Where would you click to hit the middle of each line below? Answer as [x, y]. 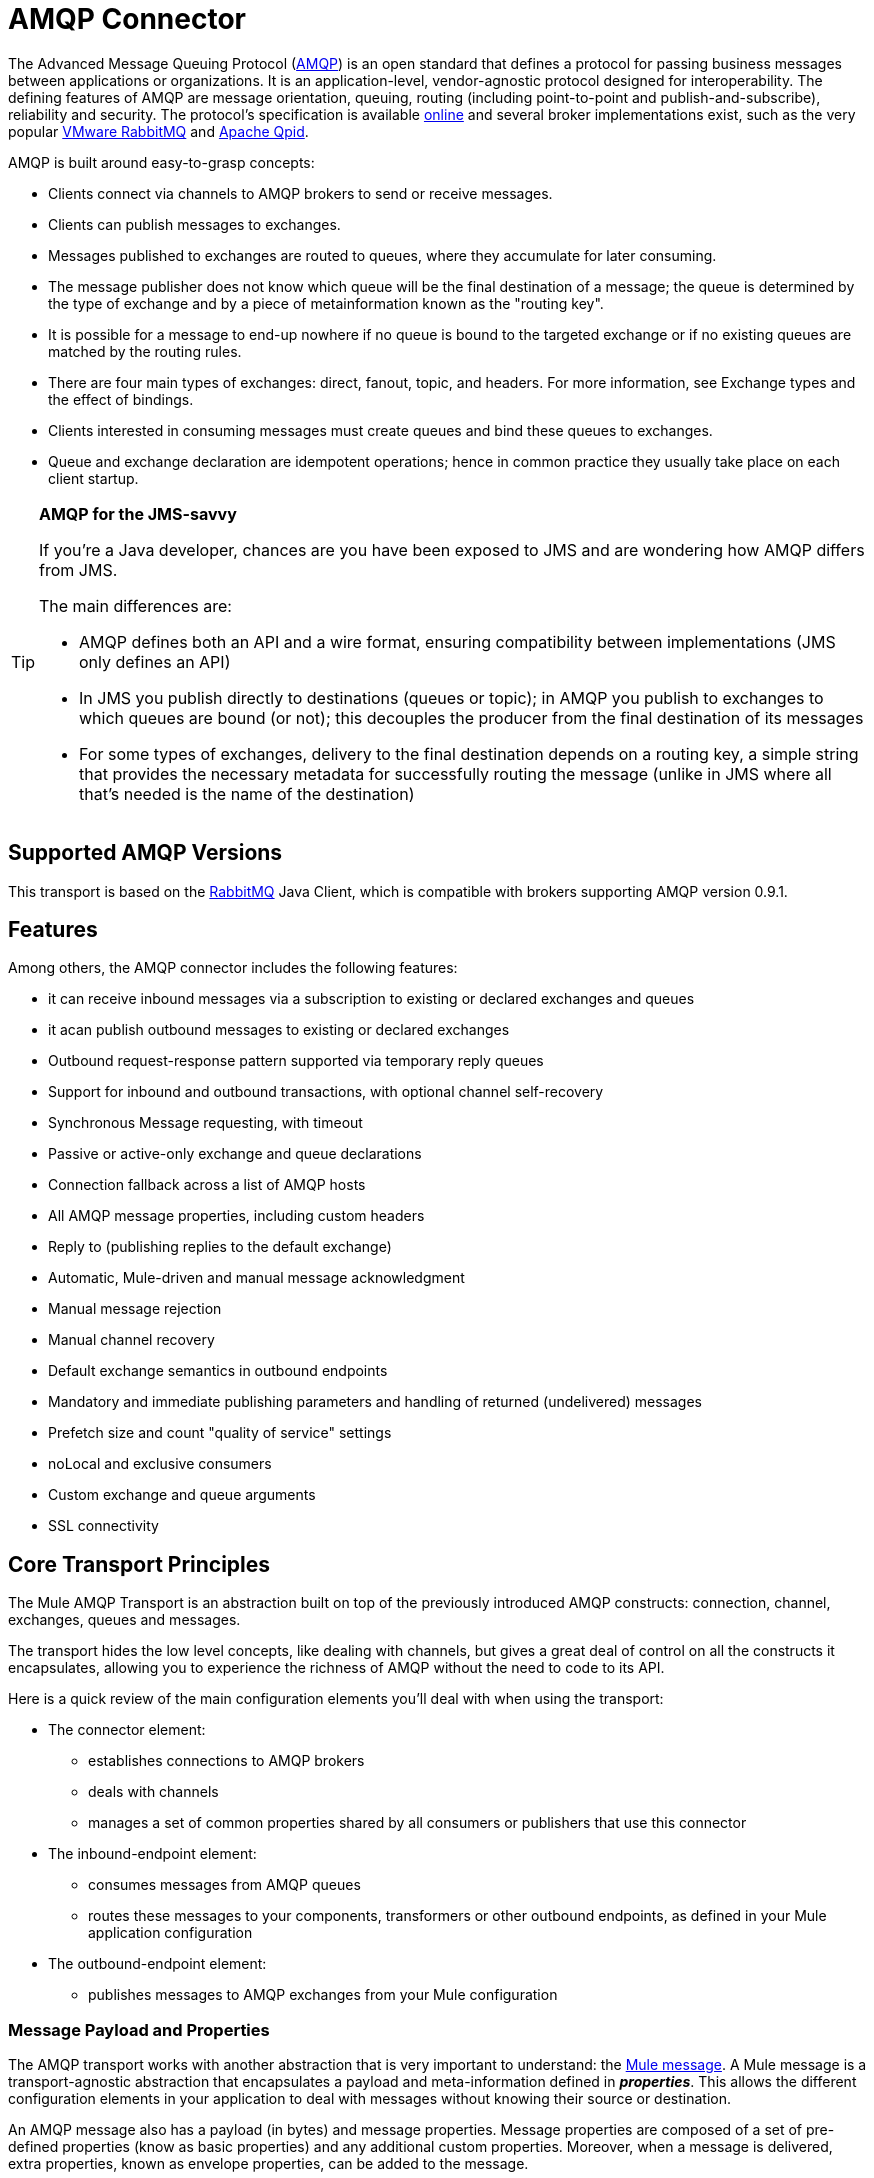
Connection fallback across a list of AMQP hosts [207, 1185]
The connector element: [127, 1730]
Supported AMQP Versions [145, 853]
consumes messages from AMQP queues [224, 1885]
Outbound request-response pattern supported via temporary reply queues [296, 1061]
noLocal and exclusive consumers [160, 1464]
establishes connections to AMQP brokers [226, 1761]
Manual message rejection [135, 1309]
